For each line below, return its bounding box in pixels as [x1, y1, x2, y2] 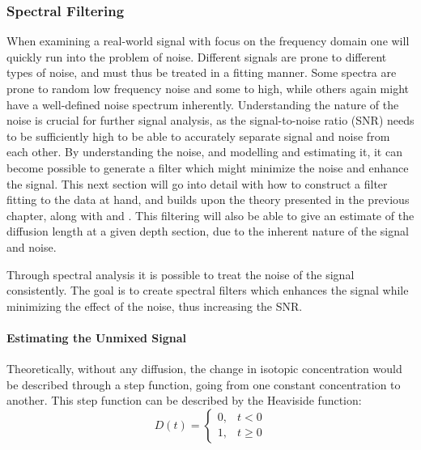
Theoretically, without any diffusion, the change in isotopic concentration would [6, 360, 402, 377]
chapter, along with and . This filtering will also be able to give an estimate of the [6, 206, 415, 223]
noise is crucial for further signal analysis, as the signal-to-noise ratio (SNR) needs [6, 112, 415, 129]
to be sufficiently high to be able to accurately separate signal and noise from [6, 127, 390, 144]
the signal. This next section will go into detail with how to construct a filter [6, 175, 388, 192]
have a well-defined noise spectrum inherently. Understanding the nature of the [6, 96, 399, 112]
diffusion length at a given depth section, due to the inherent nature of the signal [6, 223, 409, 240]
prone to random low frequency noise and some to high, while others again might [6, 80, 409, 96]
